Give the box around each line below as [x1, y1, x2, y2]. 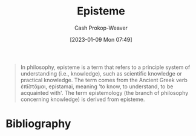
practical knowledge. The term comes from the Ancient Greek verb [20, 76, 188, 83]
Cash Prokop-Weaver [74, 24, 128, 31]
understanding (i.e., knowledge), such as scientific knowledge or [20, 70, 183, 77]
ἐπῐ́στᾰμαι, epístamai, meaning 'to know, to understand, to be [20, 83, 174, 90]
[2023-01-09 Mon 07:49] [70, 36, 132, 43]
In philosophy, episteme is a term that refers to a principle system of [20, 63, 191, 71]
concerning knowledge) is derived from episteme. [20, 96, 145, 103]
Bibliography [5, 117, 71, 131]
